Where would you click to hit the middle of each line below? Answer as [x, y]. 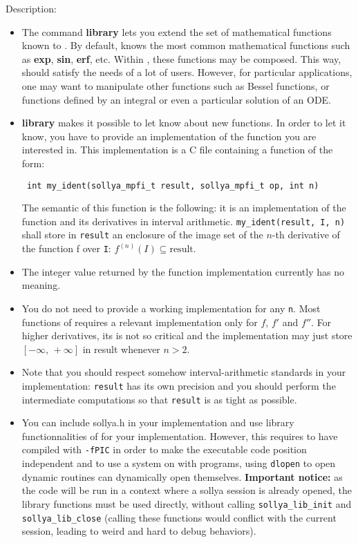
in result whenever [121, 349]
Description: [31, 8]
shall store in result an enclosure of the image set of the [142, 235]
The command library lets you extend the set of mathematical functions [177, 31]
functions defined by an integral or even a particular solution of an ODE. [176, 99]
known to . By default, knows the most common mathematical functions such [186, 45]
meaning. [41, 285]
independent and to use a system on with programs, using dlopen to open [179, 463]
